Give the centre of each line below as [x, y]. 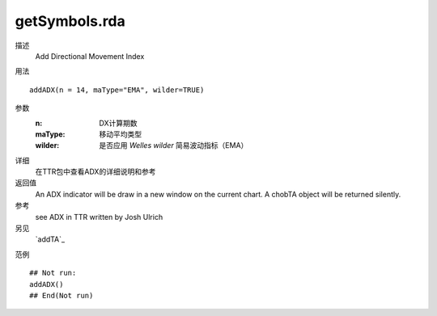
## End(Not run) [62, 295]
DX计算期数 [118, 123]
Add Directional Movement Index [90, 56]
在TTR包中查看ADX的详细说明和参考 [95, 172]
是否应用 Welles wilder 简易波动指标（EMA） [174, 145]
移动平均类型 [120, 134]
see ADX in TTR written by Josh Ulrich [99, 217]
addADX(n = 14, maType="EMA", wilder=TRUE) [117, 90]
